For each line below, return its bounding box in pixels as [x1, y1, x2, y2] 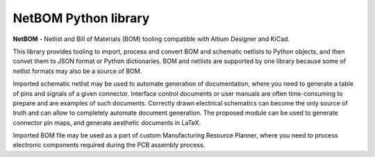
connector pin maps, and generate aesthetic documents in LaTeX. [12, 118, 201, 126]
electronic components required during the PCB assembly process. [12, 141, 206, 149]
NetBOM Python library [12, 10, 150, 26]
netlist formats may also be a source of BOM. [12, 67, 142, 75]
